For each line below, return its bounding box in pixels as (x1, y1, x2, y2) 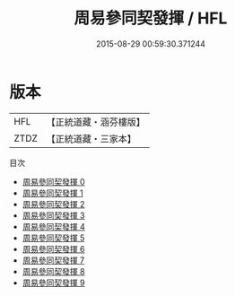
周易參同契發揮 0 (22, 176, 85, 187)
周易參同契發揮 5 (22, 232, 85, 243)
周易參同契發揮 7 (22, 255, 85, 266)
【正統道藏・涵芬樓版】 (46, 116, 146, 128)
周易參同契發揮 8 (22, 266, 85, 276)
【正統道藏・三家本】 (46, 132, 137, 144)
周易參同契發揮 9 (22, 277, 85, 288)
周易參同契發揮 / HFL (74, 8, 228, 29)
